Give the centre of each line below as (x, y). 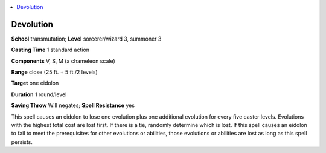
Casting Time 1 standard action (50, 50)
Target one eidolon (35, 83)
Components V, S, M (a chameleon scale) (63, 61)
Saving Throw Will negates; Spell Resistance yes (73, 105)
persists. (22, 142)
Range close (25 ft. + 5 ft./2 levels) (54, 72)
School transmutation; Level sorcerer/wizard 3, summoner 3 (86, 39)
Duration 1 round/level (39, 94)
